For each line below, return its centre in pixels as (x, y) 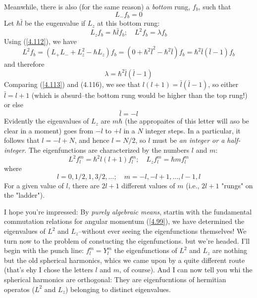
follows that (22, 140)
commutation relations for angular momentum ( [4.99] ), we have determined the (124, 221)
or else (14, 105)
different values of (148, 185)
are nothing (230, 250)
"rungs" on (237, 185)
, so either (223, 84)
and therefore (24, 64)
